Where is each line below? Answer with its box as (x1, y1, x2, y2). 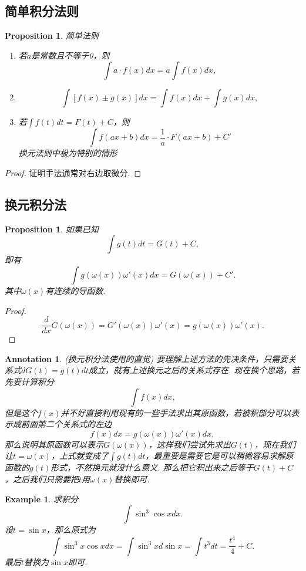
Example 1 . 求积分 (5, 492, 79, 505)
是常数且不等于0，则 (31, 49, 110, 61)
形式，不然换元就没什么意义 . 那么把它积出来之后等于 (51, 461, 254, 474)
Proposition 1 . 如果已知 (5, 222, 99, 235)
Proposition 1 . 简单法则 (5, 29, 99, 42)
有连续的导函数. (45, 284, 106, 296)
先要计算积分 (5, 376, 54, 387)
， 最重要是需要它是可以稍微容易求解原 (145, 450, 294, 462)
